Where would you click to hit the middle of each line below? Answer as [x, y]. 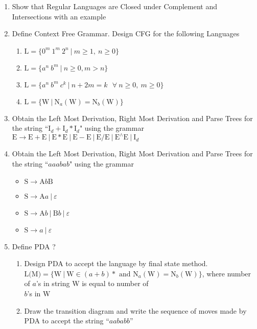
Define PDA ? [34, 246]
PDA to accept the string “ [67, 321]
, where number [227, 273]
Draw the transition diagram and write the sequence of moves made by [135, 310]
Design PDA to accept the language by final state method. [116, 263]
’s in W [39, 293]
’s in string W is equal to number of [92, 283]
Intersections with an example [59, 16]
